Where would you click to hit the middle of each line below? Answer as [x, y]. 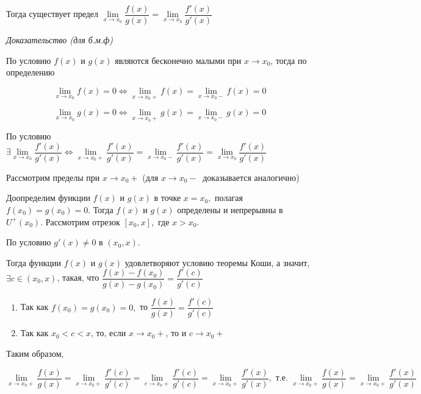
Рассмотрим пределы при [53, 177]
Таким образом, [35, 354]
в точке [167, 198]
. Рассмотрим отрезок [80, 221]
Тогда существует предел [52, 14]
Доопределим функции [48, 198]
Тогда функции [34, 262]
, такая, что [78, 277]
